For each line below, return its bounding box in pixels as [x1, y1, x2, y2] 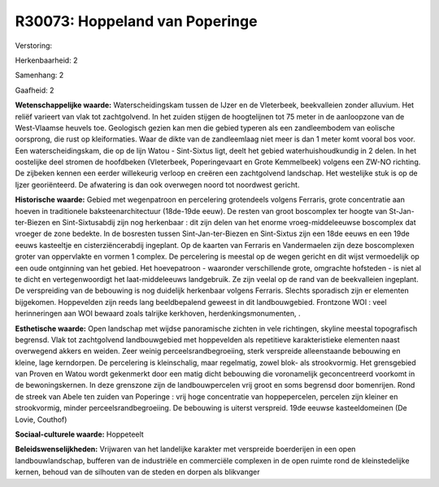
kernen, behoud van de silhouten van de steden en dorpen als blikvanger [15, 467, 260, 477]
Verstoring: [15, 41, 53, 50]
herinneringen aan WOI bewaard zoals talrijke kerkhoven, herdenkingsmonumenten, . [15, 309, 301, 319]
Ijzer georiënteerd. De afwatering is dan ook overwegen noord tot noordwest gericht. [15, 180, 300, 189]
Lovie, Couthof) [15, 415, 67, 424]
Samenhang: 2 [15, 70, 64, 80]
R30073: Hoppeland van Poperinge [15, 12, 258, 30]
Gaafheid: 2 [15, 85, 54, 95]
